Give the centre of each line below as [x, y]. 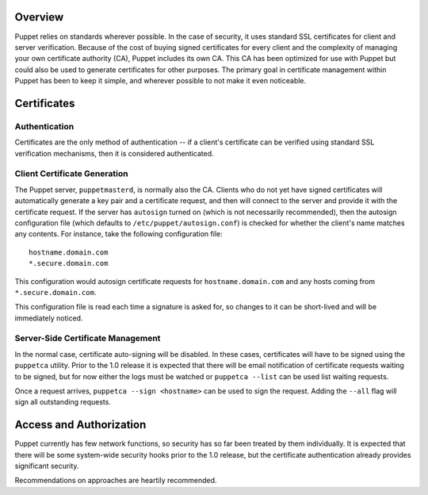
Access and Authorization [80, 425]
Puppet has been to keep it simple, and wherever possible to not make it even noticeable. [160, 81]
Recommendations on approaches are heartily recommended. [116, 481]
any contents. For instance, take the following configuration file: [118, 234]
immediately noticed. [49, 318]
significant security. [47, 466]
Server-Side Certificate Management [88, 339]
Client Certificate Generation [71, 174]
